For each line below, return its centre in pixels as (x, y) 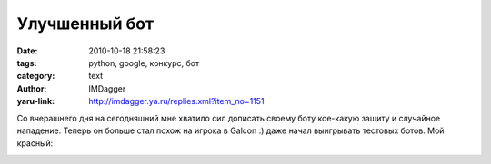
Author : (32, 88)
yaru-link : (35, 101)
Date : (27, 51)
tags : (27, 63)
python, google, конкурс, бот (144, 63)
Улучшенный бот (85, 24)
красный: (35, 143)
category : (36, 76)
